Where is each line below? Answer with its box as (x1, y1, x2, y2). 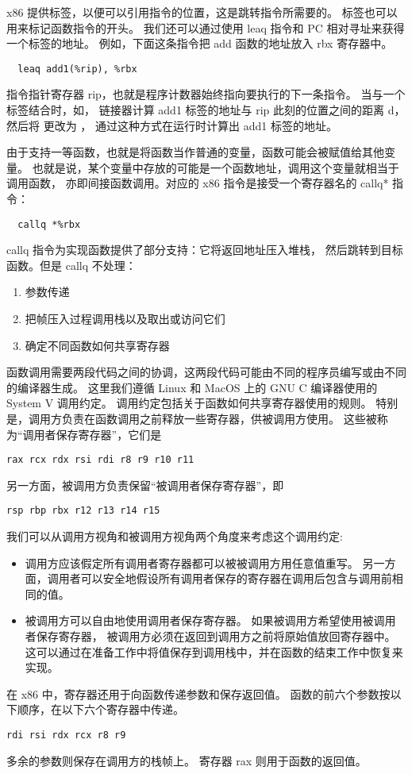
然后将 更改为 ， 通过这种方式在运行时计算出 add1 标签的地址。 (6, 117, 337, 133)
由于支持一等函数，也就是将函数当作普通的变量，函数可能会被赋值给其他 (6, 144, 384, 160)
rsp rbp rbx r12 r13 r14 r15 (6, 505, 160, 517)
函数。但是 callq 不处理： (6, 256, 137, 273)
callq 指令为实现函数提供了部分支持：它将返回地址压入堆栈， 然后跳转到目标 (6, 241, 403, 258)
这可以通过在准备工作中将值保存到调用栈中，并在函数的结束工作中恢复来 (25, 643, 403, 660)
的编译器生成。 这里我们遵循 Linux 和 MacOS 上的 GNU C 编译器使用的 (6, 379, 378, 395)
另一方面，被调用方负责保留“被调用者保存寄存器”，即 (6, 476, 284, 493)
